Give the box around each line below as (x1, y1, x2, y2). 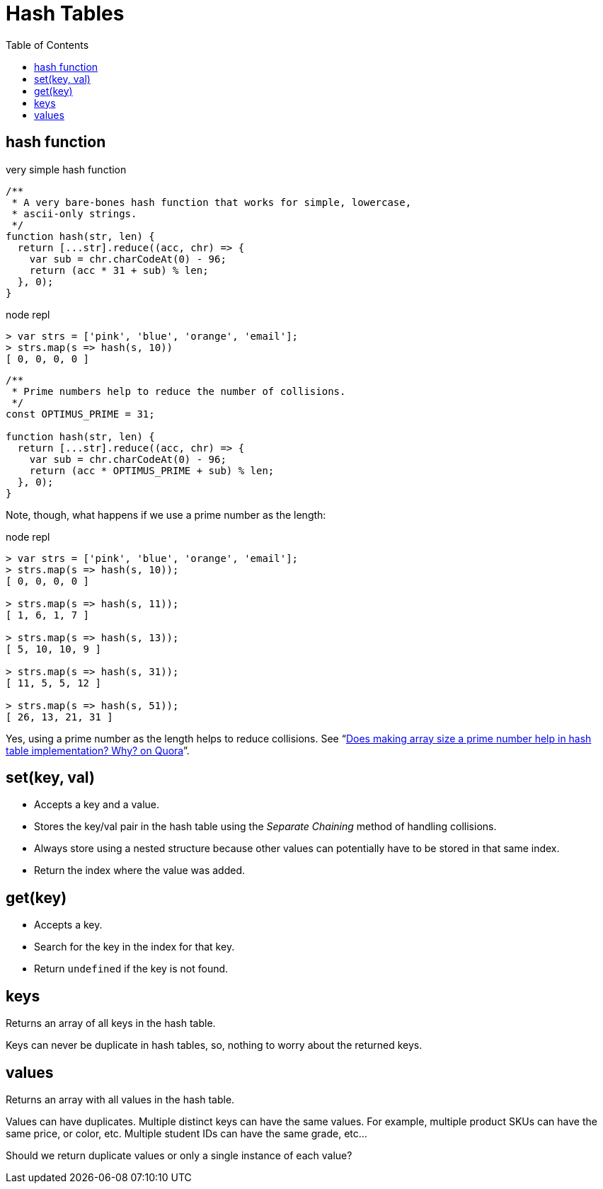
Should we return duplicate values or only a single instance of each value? (6, 1149, 352, 1161)
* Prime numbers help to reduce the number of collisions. (11, 385, 346, 397)
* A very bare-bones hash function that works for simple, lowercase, (11, 196, 412, 208)
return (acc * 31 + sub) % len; (29, 264, 209, 276)
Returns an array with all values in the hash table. (6, 1093, 235, 1105)
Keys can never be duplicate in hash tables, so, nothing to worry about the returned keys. (6, 1039, 423, 1052)
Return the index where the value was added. (34, 864, 245, 877)
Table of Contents (6, 38, 89, 51)
